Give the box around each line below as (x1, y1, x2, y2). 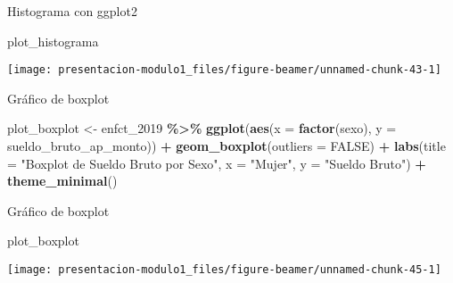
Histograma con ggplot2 (7, 2, 137, 20)
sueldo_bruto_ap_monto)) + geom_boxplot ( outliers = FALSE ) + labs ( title (7, 137, 446, 155)
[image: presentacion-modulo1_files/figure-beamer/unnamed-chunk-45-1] (7, 263, 441, 276)
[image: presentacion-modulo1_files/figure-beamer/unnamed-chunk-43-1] (7, 63, 441, 77)
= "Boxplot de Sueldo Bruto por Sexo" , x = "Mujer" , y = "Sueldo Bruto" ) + (7, 154, 426, 172)
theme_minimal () (7, 171, 118, 190)
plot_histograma (7, 31, 99, 50)
